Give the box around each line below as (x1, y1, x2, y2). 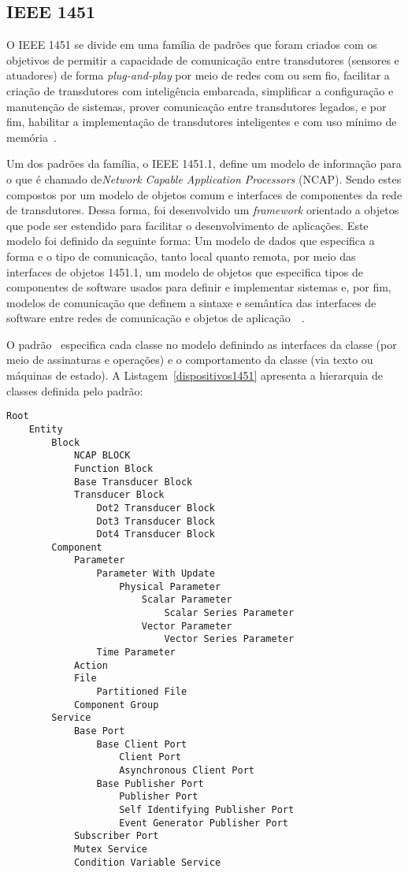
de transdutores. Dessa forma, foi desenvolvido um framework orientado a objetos (6, 202, 399, 218)
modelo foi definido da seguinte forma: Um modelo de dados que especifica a (6, 232, 375, 249)
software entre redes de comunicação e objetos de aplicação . (6, 310, 305, 326)
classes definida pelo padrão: (6, 382, 143, 399)
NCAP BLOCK (73, 450, 131, 462)
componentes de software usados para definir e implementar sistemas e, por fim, (6, 279, 391, 295)
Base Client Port (96, 738, 187, 750)
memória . (6, 128, 57, 145)
